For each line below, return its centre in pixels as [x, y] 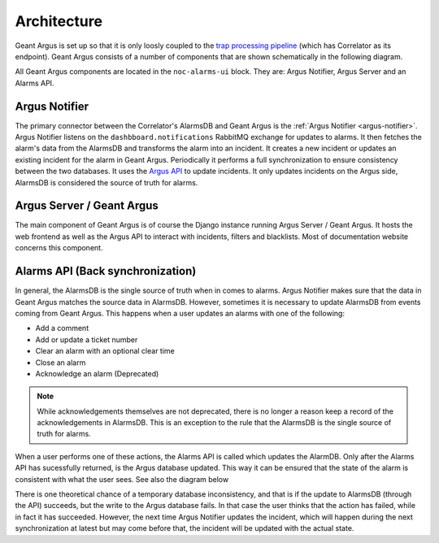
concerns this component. [59, 248]
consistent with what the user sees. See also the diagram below [122, 479]
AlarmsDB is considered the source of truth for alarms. [106, 182]
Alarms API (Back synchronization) [106, 271]
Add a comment [62, 328]
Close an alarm [61, 363]
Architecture [59, 21]
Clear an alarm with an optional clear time [105, 351]
